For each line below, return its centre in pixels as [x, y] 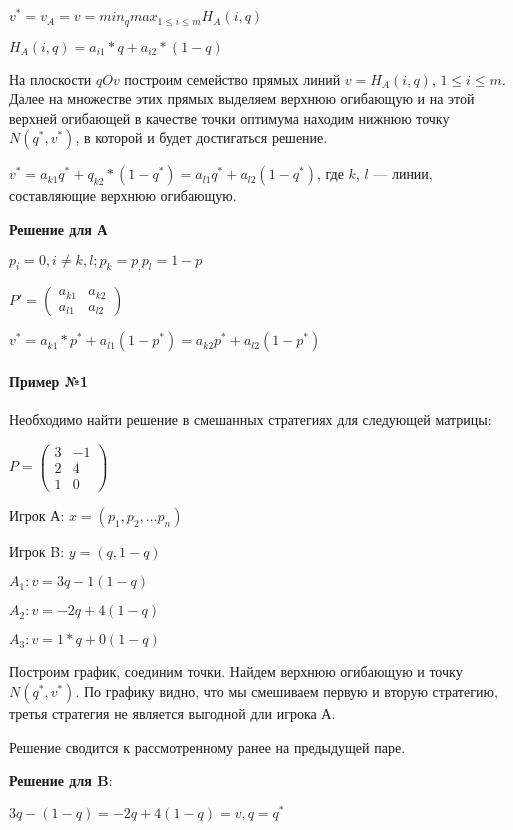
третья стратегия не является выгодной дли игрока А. [172, 713]
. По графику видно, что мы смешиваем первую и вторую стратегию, [286, 691]
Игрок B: [37, 550]
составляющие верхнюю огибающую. [123, 195]
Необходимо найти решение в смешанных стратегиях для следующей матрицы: [250, 419]
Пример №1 [49, 380]
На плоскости [50, 78]
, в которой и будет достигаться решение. [201, 137]
